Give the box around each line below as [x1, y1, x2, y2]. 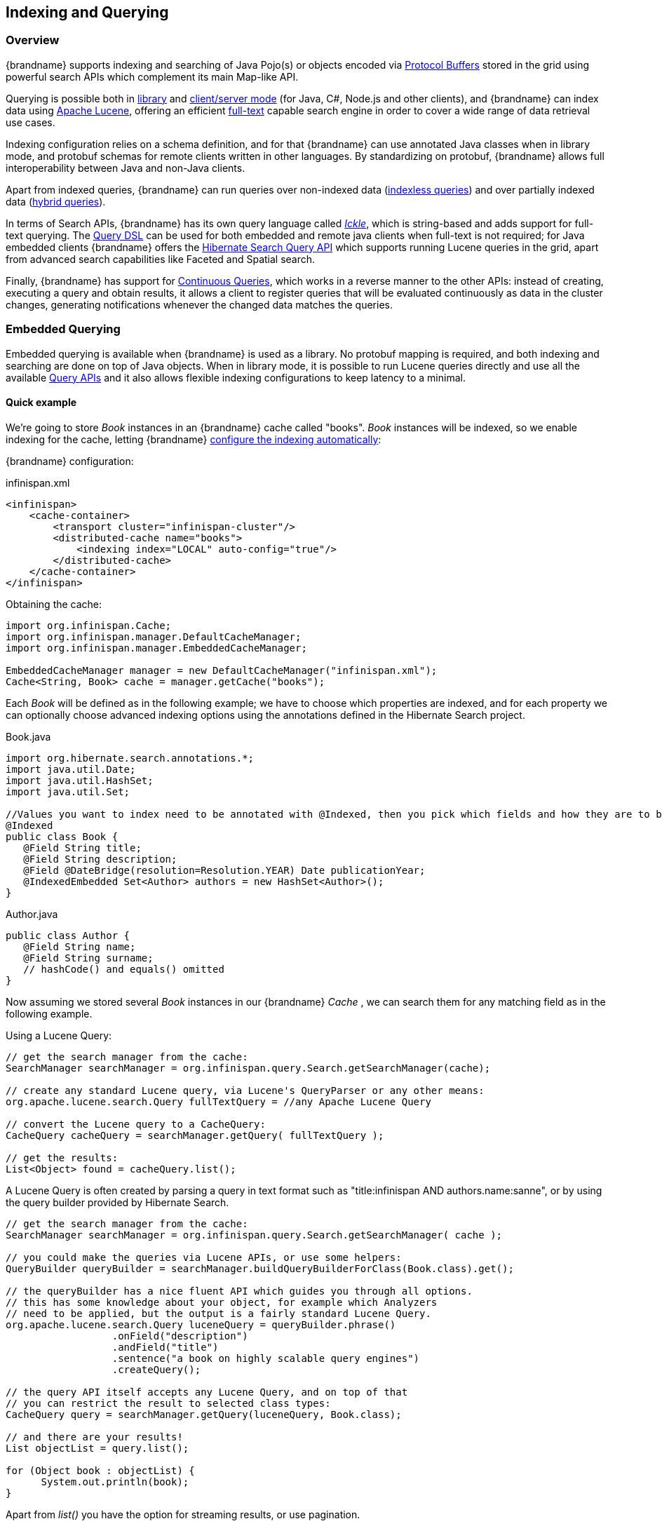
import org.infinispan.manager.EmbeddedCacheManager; [6, 642, 307, 654]
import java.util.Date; [6, 763, 136, 775]
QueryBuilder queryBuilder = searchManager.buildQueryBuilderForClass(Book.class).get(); [6, 1262, 514, 1274]
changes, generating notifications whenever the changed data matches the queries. [6, 298, 393, 311]
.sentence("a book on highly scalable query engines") [112, 1352, 420, 1364]
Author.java [6, 907, 58, 920]
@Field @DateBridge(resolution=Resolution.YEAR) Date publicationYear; [23, 864, 426, 876]
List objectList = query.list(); [6, 1442, 189, 1454]
